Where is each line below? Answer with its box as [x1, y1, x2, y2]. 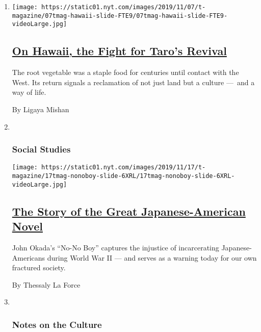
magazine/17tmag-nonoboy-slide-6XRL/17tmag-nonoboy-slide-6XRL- [12, 172, 235, 180]
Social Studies [12, 143, 71, 156]
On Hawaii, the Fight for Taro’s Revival [12, 43, 227, 59]
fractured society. [12, 262, 66, 273]
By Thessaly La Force [12, 279, 81, 290]
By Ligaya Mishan [12, 104, 69, 114]
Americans [12, 252, 45, 263]
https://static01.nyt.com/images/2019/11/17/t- [41, 164, 206, 171]
